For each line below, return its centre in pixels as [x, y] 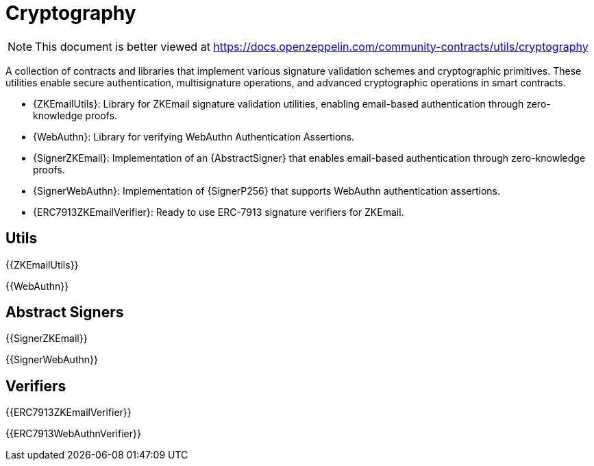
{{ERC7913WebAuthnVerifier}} [73, 434]
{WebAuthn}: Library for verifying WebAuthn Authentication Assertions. [194, 136]
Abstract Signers [65, 312]
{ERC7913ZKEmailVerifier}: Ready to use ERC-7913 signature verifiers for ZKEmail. [219, 212]
